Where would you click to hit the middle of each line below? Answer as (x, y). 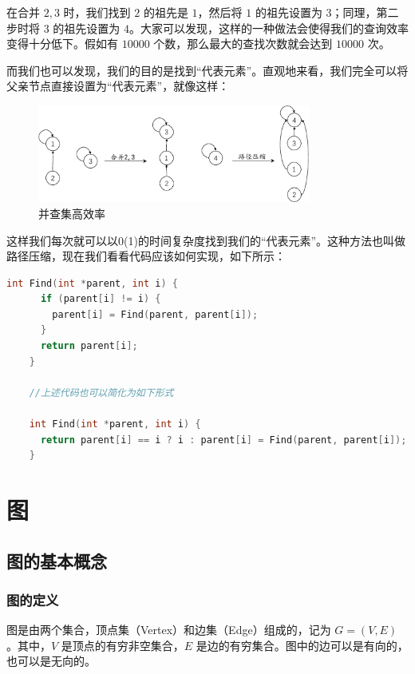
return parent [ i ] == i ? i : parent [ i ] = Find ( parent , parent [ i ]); (223, 440)
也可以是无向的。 (51, 661)
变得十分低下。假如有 (62, 44)
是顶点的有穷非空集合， (123, 645)
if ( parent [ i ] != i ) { (101, 299)
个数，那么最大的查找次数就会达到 (243, 44)
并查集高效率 (72, 213)
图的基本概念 (57, 560)
